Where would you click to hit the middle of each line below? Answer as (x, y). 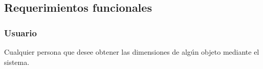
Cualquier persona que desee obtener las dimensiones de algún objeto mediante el (132, 52)
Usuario (20, 32)
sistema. (17, 62)
